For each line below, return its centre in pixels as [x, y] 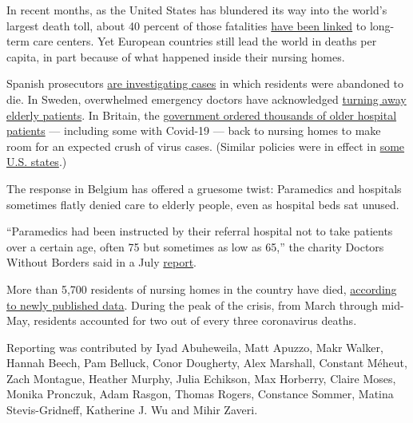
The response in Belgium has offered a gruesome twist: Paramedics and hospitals [204, 188]
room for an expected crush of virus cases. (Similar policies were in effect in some [206, 146]
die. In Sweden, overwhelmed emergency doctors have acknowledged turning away [206, 99]
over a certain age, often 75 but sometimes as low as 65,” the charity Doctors [195, 246]
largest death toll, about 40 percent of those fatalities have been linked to [187, 25]
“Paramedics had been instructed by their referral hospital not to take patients [200, 231]
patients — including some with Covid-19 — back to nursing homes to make [194, 130]
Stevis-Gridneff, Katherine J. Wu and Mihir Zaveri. [132, 410]
